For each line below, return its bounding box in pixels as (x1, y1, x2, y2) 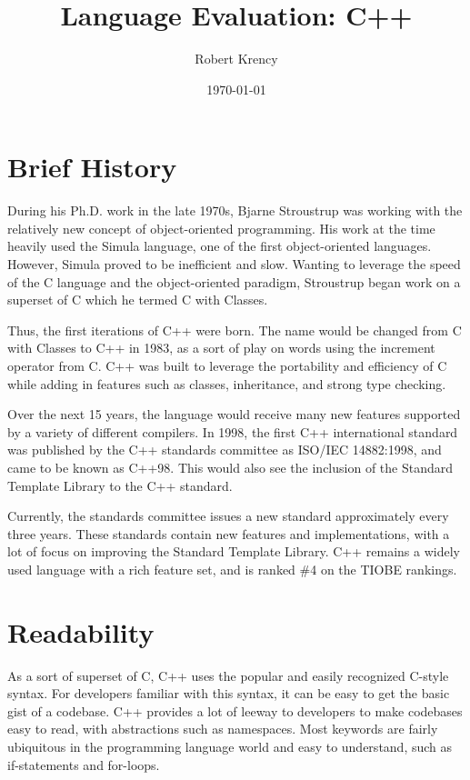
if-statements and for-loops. (7, 755, 160, 774)
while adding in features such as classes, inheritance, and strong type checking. (7, 374, 446, 393)
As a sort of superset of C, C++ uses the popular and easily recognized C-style (7, 665, 449, 685)
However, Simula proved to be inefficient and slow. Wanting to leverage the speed (7, 255, 461, 274)
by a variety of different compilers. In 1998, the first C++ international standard (7, 422, 458, 441)
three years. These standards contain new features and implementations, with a (7, 524, 450, 543)
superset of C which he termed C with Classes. (7, 290, 268, 309)
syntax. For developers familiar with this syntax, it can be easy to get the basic (7, 684, 450, 703)
